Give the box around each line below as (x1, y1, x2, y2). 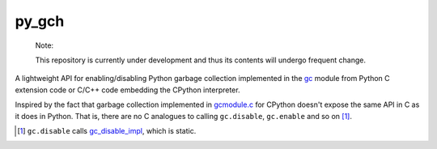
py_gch (15, 12, 65, 30)
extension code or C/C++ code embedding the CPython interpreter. (15, 85, 240, 95)
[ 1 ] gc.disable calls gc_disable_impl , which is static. (17, 126, 197, 135)
